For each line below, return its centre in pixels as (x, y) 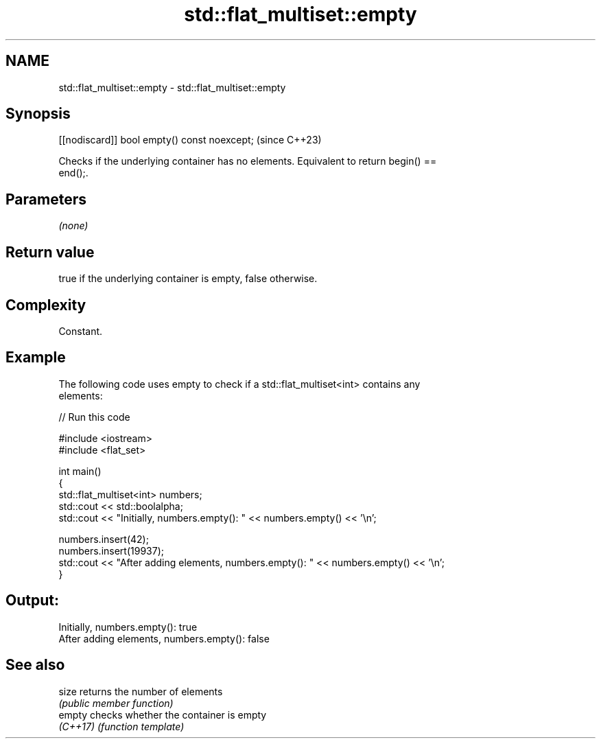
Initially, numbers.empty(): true (128, 627)
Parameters (46, 199)
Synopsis (38, 114)
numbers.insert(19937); (111, 550)
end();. (73, 173)
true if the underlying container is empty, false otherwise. (188, 279)
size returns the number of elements (141, 691)
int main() (80, 471)
